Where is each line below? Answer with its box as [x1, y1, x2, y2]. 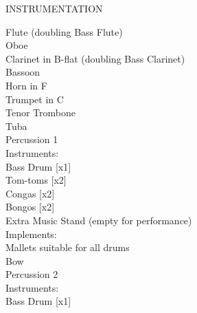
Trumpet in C [5, 91, 64, 106]
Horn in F [5, 78, 47, 92]
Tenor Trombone [5, 105, 76, 120]
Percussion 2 [5, 267, 58, 281]
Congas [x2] [5, 186, 55, 200]
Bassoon [5, 65, 40, 79]
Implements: [5, 226, 57, 241]
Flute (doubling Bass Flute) [5, 24, 123, 39]
